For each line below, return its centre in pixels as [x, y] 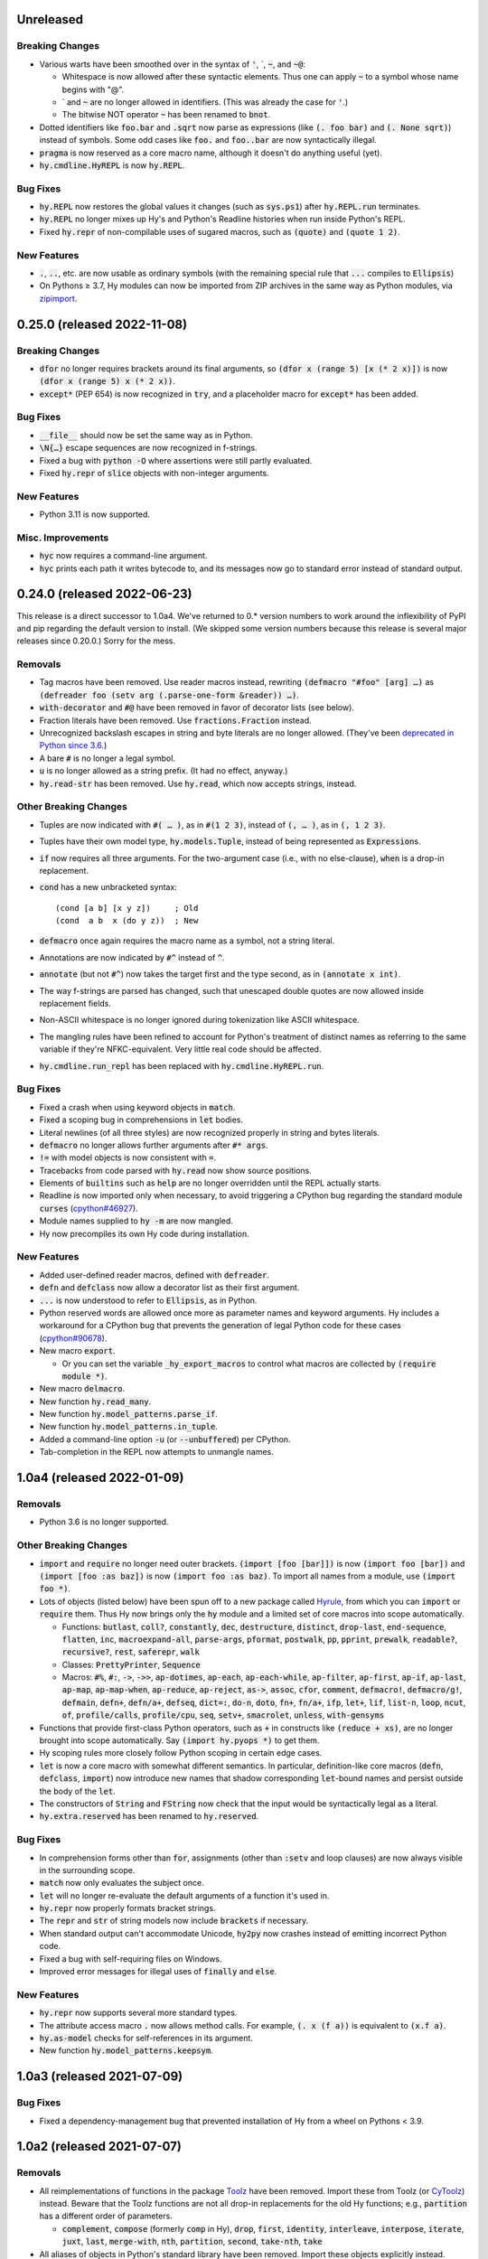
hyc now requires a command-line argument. [123, 556]
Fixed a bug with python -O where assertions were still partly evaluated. [176, 460]
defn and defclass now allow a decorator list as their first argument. [169, 1288]
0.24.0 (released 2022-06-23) [104, 594]
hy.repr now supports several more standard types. [138, 2013]
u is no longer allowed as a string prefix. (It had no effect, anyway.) [164, 771]
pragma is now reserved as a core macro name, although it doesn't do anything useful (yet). [211, 153]
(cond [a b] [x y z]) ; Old [127, 908]
